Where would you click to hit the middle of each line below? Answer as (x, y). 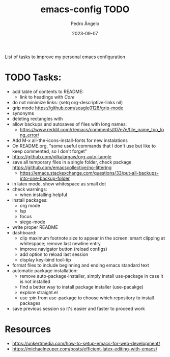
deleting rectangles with (37, 118)
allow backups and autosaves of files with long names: (69, 124)
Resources (28, 329)
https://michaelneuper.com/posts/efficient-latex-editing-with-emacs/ (84, 349)
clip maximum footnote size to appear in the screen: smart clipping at (92, 238)
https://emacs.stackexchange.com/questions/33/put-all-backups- (89, 173)
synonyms (23, 113)
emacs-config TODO (85, 9)
